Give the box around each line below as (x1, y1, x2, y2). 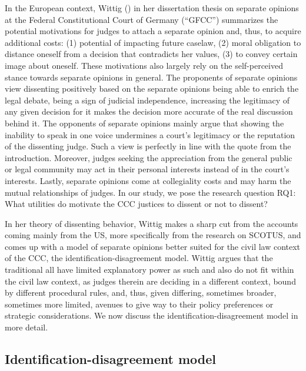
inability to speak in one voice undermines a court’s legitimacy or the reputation (5, 128, 295, 141)
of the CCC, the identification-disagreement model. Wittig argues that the (5, 252, 273, 264)
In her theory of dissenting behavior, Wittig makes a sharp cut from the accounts (5, 217, 298, 229)
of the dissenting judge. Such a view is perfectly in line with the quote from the (5, 140, 291, 152)
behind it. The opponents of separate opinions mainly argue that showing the (5, 116, 284, 129)
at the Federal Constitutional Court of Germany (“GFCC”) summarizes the (5, 13, 278, 25)
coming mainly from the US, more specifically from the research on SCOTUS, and (5, 229, 301, 241)
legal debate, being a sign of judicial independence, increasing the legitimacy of (5, 93, 290, 106)
